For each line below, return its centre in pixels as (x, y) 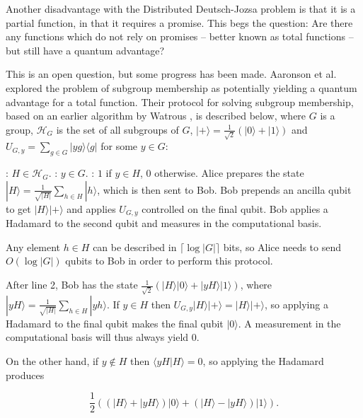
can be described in (135, 246)
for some (119, 146)
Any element (33, 246)
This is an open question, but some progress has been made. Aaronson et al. (171, 74)
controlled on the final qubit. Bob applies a (235, 208)
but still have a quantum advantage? (85, 50)
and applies (91, 208)
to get (18, 208)
